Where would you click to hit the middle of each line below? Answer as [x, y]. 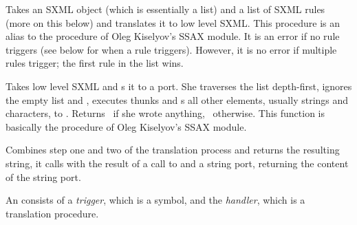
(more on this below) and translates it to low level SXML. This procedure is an [173, 22]
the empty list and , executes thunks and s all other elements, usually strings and [177, 99]
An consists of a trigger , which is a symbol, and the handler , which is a [155, 200]
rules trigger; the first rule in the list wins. [95, 63]
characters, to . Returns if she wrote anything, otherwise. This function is [165, 113]
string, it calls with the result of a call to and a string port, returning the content [177, 163]
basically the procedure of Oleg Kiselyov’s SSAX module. [126, 126]
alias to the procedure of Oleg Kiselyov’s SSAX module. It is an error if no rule [173, 36]
